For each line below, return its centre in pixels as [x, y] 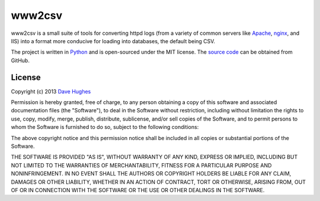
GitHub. [20, 60]
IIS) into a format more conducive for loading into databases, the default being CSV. [113, 41]
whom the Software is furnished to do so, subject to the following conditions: [105, 127]
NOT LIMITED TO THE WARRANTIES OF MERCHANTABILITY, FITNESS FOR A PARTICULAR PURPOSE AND [141, 165]
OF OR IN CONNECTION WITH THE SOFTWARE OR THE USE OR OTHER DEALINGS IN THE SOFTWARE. [138, 190]
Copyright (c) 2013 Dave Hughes [51, 91]
